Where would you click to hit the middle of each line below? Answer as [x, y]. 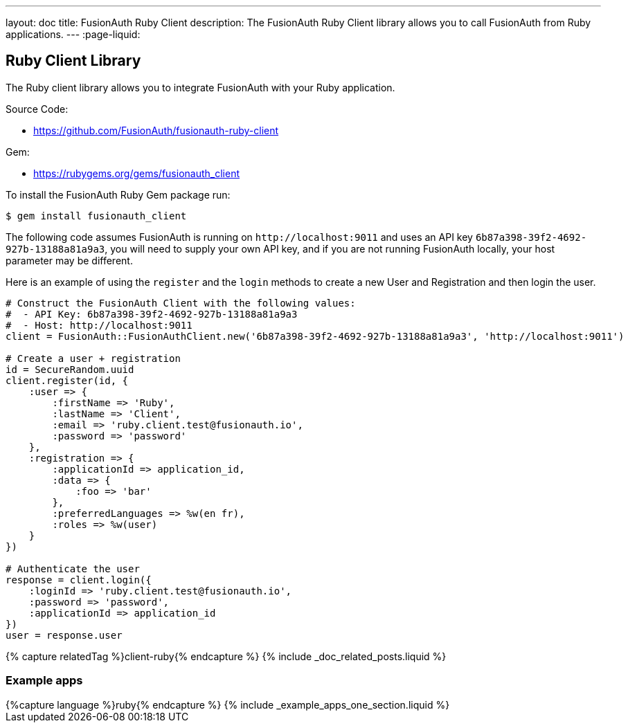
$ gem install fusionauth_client [96, 216]
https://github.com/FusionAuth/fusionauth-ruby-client [156, 130]
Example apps [44, 681]
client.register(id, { [67, 380]
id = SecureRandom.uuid [70, 369]
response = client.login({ [79, 580]
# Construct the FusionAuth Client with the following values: [181, 303]
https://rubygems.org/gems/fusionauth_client [136, 173]
